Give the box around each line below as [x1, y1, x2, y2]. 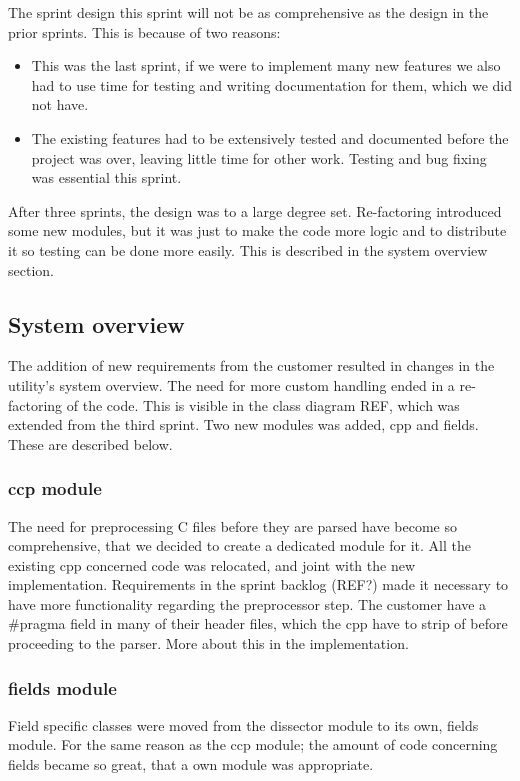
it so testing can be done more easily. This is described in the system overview [8, 239, 488, 260]
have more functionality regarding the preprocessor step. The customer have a [8, 593, 487, 614]
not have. [31, 94, 89, 115]
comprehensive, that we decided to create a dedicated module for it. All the [8, 535, 471, 556]
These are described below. [8, 433, 173, 454]
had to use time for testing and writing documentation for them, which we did [31, 74, 512, 95]
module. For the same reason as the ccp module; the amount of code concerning [8, 734, 498, 755]
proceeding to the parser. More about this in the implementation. [8, 633, 409, 654]
